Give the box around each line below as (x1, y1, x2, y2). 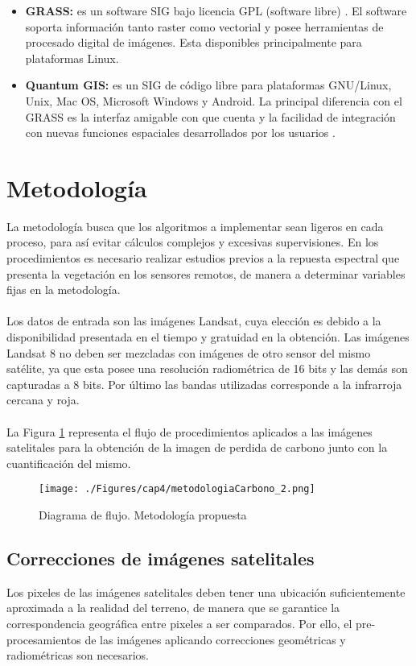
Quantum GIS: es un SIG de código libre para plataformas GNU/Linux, (25, 77, 392, 93)
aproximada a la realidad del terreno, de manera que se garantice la (6, 599, 340, 616)
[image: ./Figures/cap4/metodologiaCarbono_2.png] (39, 483, 315, 495)
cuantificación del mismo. (6, 454, 131, 471)
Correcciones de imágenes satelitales (6, 546, 315, 571)
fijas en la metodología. (6, 281, 121, 298)
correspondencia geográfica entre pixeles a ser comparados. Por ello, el (6, 615, 352, 632)
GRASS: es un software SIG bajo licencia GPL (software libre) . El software (25, 2, 407, 19)
